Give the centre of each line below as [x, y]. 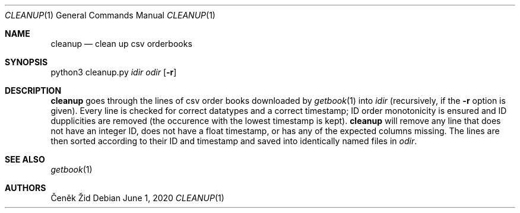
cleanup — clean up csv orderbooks [121, 44]
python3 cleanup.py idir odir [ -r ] [114, 72]
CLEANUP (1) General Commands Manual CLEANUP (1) [110, 15]
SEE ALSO [25, 159]
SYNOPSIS [26, 62]
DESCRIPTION [33, 90]
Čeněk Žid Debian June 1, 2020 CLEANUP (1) [137, 198]
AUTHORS [26, 188]
